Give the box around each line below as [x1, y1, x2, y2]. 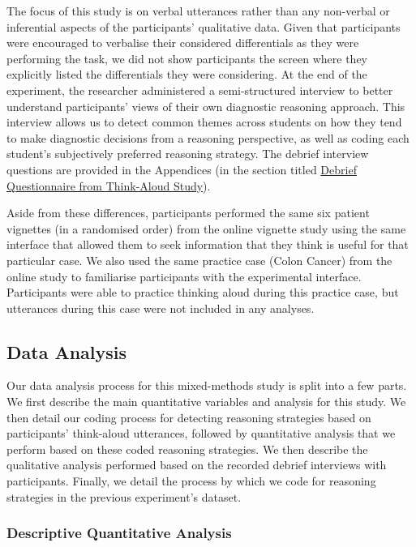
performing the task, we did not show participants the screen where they [6, 49, 367, 66]
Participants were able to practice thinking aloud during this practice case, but [6, 284, 399, 301]
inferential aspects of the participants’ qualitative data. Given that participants [6, 18, 401, 35]
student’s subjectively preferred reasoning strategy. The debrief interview [6, 145, 369, 162]
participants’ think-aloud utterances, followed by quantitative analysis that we [6, 425, 396, 442]
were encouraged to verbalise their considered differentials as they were [6, 34, 359, 51]
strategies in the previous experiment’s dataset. [6, 488, 242, 505]
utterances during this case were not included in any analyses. [6, 299, 315, 316]
